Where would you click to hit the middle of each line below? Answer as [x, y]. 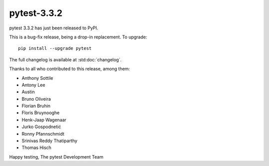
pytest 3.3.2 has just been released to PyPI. [54, 28]
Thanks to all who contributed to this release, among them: [70, 69]
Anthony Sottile [37, 78]
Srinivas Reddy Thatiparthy [50, 141]
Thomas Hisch [37, 148]
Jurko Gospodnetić [41, 127]
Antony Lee [33, 85]
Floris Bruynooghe [41, 113]
